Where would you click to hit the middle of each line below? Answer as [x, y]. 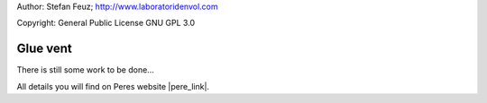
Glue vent [44, 49]
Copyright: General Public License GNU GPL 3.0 [106, 23]
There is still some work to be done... [86, 70]
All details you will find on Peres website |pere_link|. [113, 86]
